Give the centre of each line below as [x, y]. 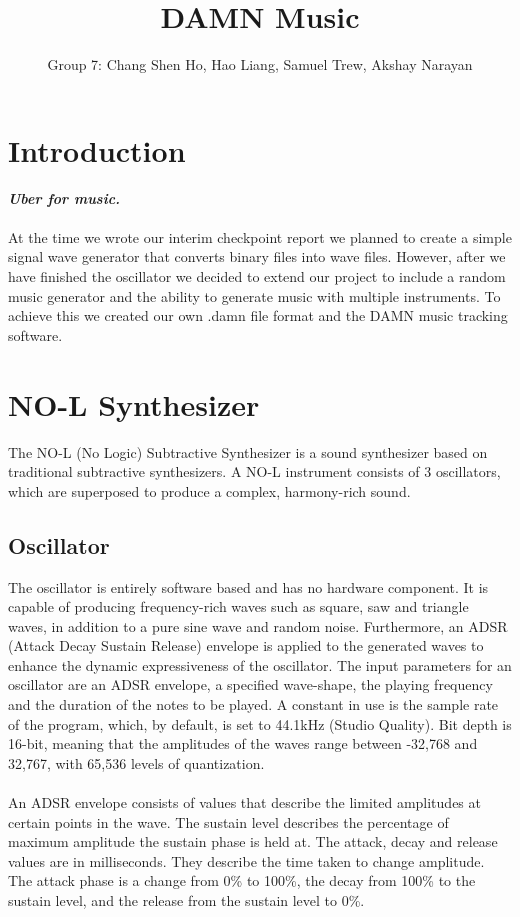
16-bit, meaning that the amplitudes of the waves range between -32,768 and [243, 743]
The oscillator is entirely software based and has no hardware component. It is [248, 586]
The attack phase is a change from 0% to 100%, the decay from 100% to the [242, 880]
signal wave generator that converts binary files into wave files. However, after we [257, 256]
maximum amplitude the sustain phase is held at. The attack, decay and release [253, 841]
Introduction [97, 149]
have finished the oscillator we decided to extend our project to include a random [257, 276]
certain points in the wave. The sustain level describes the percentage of [228, 821]
